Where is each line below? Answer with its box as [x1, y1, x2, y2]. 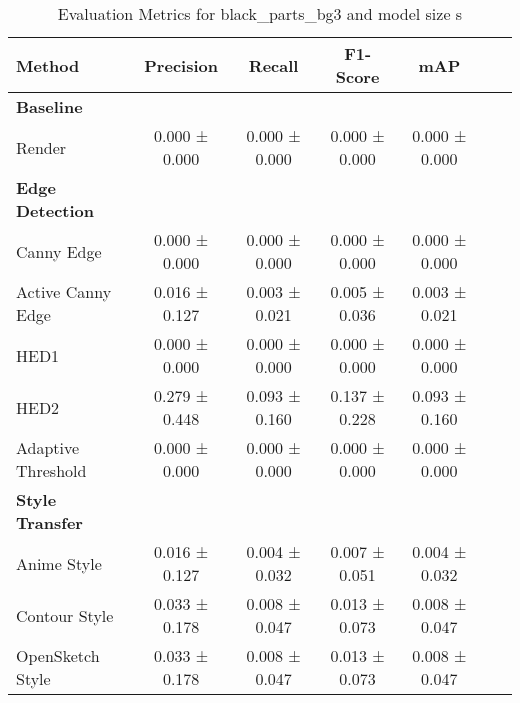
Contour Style [16, 603, 114, 627]
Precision [144, 53, 218, 77]
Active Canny [16, 280, 112, 303]
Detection [16, 199, 94, 222]
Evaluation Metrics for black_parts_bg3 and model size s [57, 2, 463, 25]
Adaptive [16, 436, 80, 459]
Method [16, 53, 80, 77]
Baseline [16, 95, 83, 118]
